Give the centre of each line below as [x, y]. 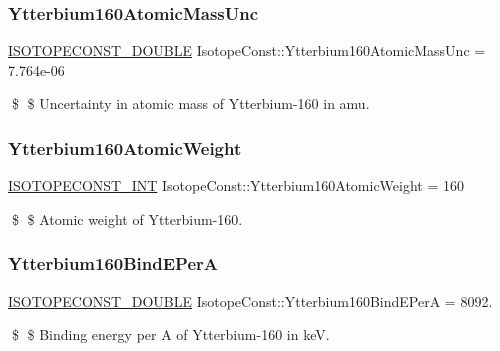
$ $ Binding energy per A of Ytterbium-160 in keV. [170, 334]
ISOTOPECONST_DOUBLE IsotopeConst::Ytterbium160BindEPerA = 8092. [250, 300]
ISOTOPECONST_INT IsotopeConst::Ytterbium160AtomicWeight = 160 [236, 185]
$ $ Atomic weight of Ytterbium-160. [127, 218]
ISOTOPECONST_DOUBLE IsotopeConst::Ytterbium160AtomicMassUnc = [247, 50]
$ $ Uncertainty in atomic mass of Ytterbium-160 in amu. [190, 103]
